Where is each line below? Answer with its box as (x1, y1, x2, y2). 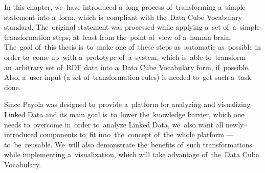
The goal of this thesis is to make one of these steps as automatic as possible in (4, 41, 261, 52)
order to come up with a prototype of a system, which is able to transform (4, 51, 246, 62)
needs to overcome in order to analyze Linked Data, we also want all (4, 119, 224, 129)
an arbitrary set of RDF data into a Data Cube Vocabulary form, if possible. (4, 61, 250, 72)
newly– (226, 119, 248, 129)
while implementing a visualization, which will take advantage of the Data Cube (4, 149, 259, 160)
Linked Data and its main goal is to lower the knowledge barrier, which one (4, 109, 245, 119)
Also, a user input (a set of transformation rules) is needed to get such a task (4, 72, 251, 82)
